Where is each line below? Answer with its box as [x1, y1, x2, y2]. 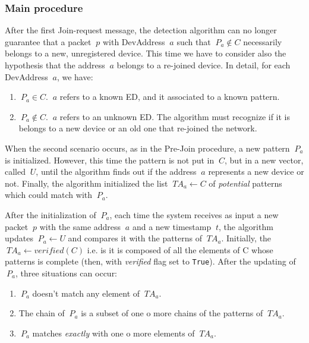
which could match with [5, 188, 92, 201]
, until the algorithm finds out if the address [36, 165, 197, 178]
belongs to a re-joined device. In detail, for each [116, 59, 291, 71]
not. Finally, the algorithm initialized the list [5, 177, 168, 189]
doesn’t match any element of [32, 287, 140, 299]
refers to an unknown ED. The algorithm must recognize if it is [59, 110, 291, 122]
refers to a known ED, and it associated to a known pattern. [59, 90, 280, 103]
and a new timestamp [132, 220, 212, 232]
